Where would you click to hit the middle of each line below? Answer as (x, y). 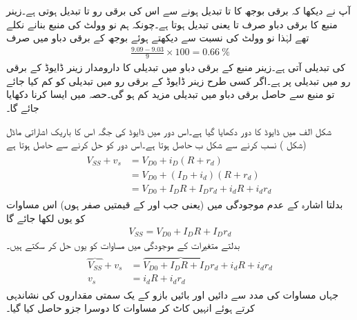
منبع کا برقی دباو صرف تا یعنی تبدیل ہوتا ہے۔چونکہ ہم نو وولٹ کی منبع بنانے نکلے (172, 24)
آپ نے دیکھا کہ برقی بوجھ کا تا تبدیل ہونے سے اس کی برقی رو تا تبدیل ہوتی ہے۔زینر (178, 10)
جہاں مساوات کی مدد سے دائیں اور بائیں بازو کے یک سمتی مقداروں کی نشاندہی (173, 294)
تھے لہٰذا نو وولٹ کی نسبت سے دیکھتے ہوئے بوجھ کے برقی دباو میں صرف (158, 38)
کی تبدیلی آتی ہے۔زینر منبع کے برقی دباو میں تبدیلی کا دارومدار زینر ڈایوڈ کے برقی (176, 67)
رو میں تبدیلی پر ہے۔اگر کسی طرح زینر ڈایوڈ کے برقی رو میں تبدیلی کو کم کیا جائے (178, 80)
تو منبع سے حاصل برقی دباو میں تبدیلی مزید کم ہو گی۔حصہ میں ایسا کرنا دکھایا (171, 94)
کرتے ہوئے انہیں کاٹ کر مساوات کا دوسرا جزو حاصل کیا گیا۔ (131, 308)
